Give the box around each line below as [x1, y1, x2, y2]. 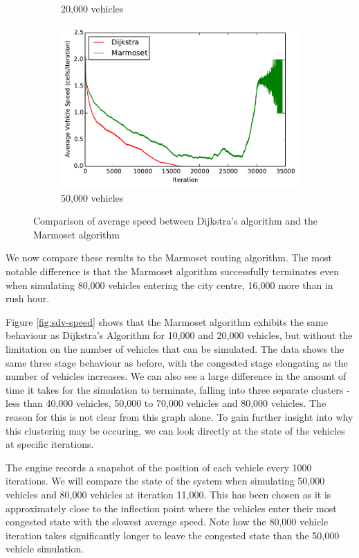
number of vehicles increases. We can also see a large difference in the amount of [6, 369, 347, 383]
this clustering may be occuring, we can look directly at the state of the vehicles [6, 423, 345, 437]
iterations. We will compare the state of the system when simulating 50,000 [6, 473, 325, 488]
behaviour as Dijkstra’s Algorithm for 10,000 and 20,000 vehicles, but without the [6, 328, 353, 342]
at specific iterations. [6, 437, 94, 451]
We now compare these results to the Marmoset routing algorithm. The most [6, 250, 332, 265]
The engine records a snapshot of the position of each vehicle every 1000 [6, 460, 312, 474]
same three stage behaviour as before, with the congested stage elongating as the [6, 355, 348, 369]
